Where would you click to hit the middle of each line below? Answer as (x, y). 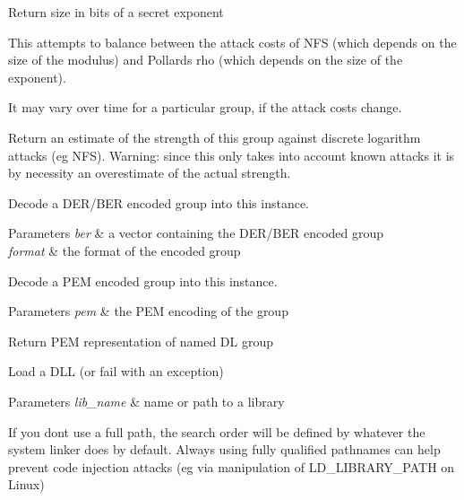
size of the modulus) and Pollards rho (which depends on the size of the (206, 60)
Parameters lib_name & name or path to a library (146, 401)
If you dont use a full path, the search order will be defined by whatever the (217, 431)
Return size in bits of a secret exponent (116, 12)
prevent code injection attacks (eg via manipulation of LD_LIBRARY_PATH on (232, 466)
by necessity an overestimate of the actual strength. (150, 173)
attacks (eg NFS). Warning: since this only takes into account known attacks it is (232, 155)
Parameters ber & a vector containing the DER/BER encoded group (196, 233)
